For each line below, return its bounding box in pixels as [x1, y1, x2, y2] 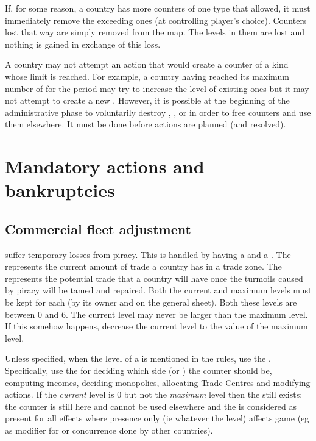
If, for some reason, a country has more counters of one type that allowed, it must [5, 2, 311, 14]
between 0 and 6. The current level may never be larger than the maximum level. [5, 307, 308, 320]
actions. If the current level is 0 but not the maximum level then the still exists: [5, 388, 303, 401]
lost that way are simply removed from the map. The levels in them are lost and [5, 26, 304, 38]
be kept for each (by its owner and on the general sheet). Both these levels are [5, 296, 297, 309]
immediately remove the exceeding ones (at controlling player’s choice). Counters [5, 13, 307, 26]
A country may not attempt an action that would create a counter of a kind [5, 58, 289, 71]
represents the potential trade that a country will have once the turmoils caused [5, 271, 303, 284]
